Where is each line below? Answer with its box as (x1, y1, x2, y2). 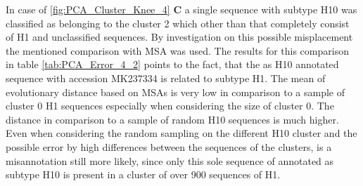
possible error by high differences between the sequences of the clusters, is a (6, 139, 332, 154)
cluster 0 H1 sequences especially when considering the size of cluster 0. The (6, 98, 334, 113)
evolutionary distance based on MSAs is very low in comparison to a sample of (6, 84, 345, 99)
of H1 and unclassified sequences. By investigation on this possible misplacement (6, 29, 353, 44)
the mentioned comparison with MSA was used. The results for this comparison (6, 43, 349, 58)
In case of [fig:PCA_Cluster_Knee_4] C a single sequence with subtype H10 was (6, 2, 357, 16)
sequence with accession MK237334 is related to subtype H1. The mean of (6, 70, 326, 85)
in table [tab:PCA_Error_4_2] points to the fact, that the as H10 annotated (6, 57, 339, 72)
